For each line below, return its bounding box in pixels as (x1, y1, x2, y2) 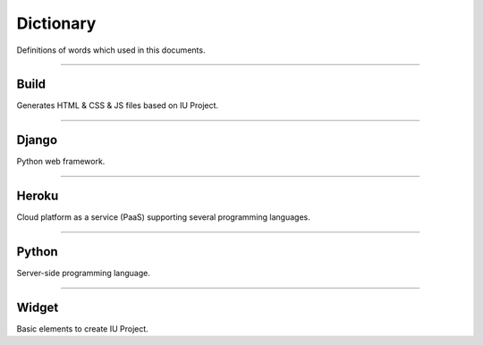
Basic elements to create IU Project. (16, 324, 149, 334)
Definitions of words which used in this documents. (16, 45, 206, 55)
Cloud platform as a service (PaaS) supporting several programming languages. (16, 212, 310, 223)
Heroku (16, 189, 59, 204)
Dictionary (16, 13, 97, 33)
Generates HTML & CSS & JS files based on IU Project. (16, 100, 219, 111)
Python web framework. (16, 156, 106, 167)
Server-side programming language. (16, 268, 151, 279)
